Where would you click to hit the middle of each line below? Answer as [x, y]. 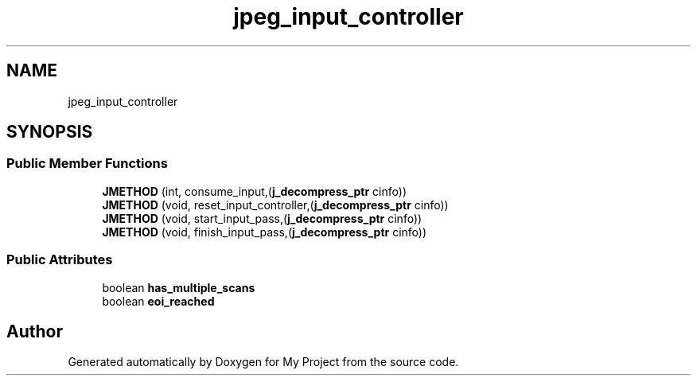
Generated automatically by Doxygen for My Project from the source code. [263, 362]
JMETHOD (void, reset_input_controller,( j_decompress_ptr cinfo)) [275, 205]
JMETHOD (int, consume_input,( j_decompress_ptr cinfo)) [254, 191]
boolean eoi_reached [158, 301]
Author [35, 331]
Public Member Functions [87, 164]
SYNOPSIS [50, 132]
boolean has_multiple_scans [179, 287]
